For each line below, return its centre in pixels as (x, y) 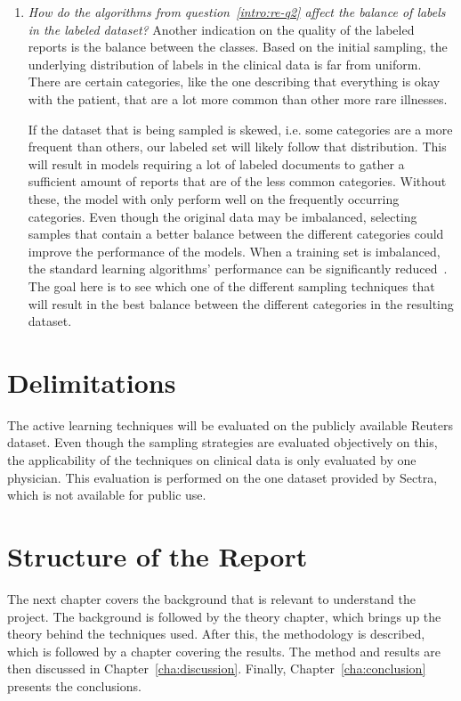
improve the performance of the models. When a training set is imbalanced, (234, 251)
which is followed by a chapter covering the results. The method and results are (224, 651)
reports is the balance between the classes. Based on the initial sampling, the (238, 47)
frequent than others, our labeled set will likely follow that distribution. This (237, 147)
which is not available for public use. (107, 495)
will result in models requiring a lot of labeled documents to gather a (216, 163)
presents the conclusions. (74, 685)
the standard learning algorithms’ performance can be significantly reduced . (238, 269)
